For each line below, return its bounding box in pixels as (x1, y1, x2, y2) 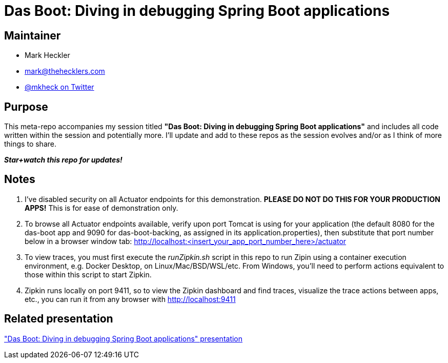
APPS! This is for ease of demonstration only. (25, 203, 178, 212)
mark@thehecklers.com (25, 67, 105, 76)
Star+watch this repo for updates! (4, 155, 123, 165)
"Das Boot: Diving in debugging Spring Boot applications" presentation (4, 334, 243, 343)
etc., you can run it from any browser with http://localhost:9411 (25, 294, 236, 304)
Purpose (4, 100, 48, 113)
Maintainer (4, 29, 61, 42)
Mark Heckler (25, 51, 70, 60)
